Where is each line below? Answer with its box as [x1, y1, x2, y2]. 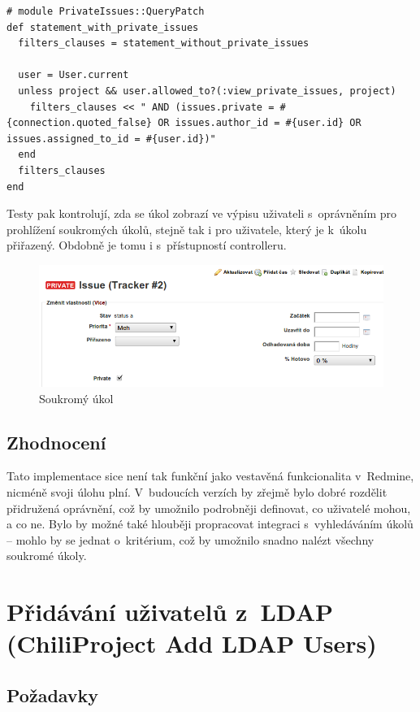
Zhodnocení [6, 429, 106, 454]
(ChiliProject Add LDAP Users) [6, 627, 377, 660]
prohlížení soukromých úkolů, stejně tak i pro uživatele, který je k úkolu [6, 220, 367, 237]
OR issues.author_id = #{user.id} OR [158, 117, 362, 129]
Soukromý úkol [39, 389, 114, 406]
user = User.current [18, 69, 129, 81]
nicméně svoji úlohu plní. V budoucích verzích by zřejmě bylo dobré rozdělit [6, 483, 388, 500]
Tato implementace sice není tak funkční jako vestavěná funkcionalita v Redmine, [6, 467, 414, 484]
